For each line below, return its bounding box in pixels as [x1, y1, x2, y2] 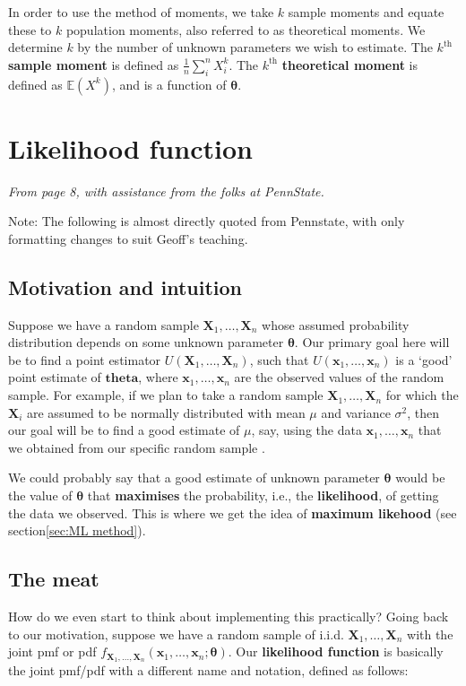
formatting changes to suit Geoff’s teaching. [8, 229, 248, 247]
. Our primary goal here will [294, 333, 450, 352]
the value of [8, 486, 73, 505]
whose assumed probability [262, 315, 410, 334]
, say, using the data [251, 421, 362, 439]
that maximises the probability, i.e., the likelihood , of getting [87, 486, 439, 505]
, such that [249, 350, 309, 369]
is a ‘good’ [395, 350, 453, 369]
